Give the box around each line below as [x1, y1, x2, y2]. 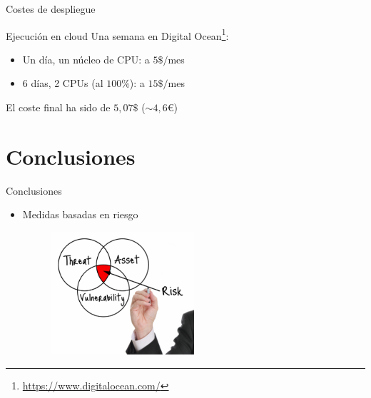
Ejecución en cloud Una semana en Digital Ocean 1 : [6, 26, 229, 43]
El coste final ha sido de [6, 100, 111, 115]
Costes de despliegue [6, 1, 96, 16]
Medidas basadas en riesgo [22, 207, 138, 222]
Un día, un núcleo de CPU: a [22, 51, 150, 66]
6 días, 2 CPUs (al [22, 76, 103, 91]
